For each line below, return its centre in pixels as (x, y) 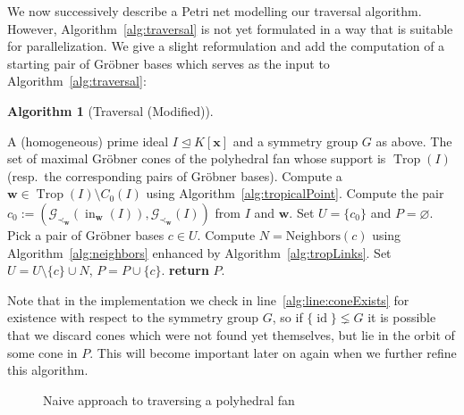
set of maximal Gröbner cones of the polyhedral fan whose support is (197, 158)
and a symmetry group (295, 141)
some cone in (42, 352)
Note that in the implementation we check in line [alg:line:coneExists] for (208, 299)
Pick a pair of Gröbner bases (86, 234)
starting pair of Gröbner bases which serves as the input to (169, 63)
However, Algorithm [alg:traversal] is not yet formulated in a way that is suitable (230, 28)
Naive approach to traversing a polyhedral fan (169, 399)
